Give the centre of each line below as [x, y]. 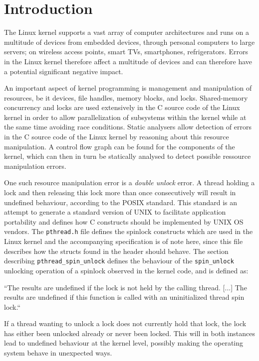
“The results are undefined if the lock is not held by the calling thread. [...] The [126, 287]
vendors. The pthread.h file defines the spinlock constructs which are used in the [129, 231]
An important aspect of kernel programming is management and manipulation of [128, 88]
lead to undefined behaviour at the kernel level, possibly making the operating [124, 343]
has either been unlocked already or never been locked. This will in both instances [129, 333]
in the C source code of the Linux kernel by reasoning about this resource [117, 137]
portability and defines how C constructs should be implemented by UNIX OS [124, 221]
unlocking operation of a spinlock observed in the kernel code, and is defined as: [126, 270]
